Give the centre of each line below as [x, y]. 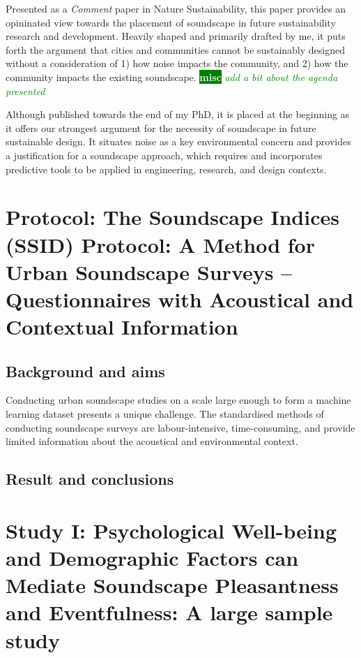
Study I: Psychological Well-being [171, 530]
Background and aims [85, 371]
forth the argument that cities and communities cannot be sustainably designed [175, 49]
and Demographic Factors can [152, 557]
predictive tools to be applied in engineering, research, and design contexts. [166, 169]
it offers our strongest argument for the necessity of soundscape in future [161, 127]
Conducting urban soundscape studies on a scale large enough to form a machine [178, 400]
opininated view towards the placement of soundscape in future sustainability [171, 22]
